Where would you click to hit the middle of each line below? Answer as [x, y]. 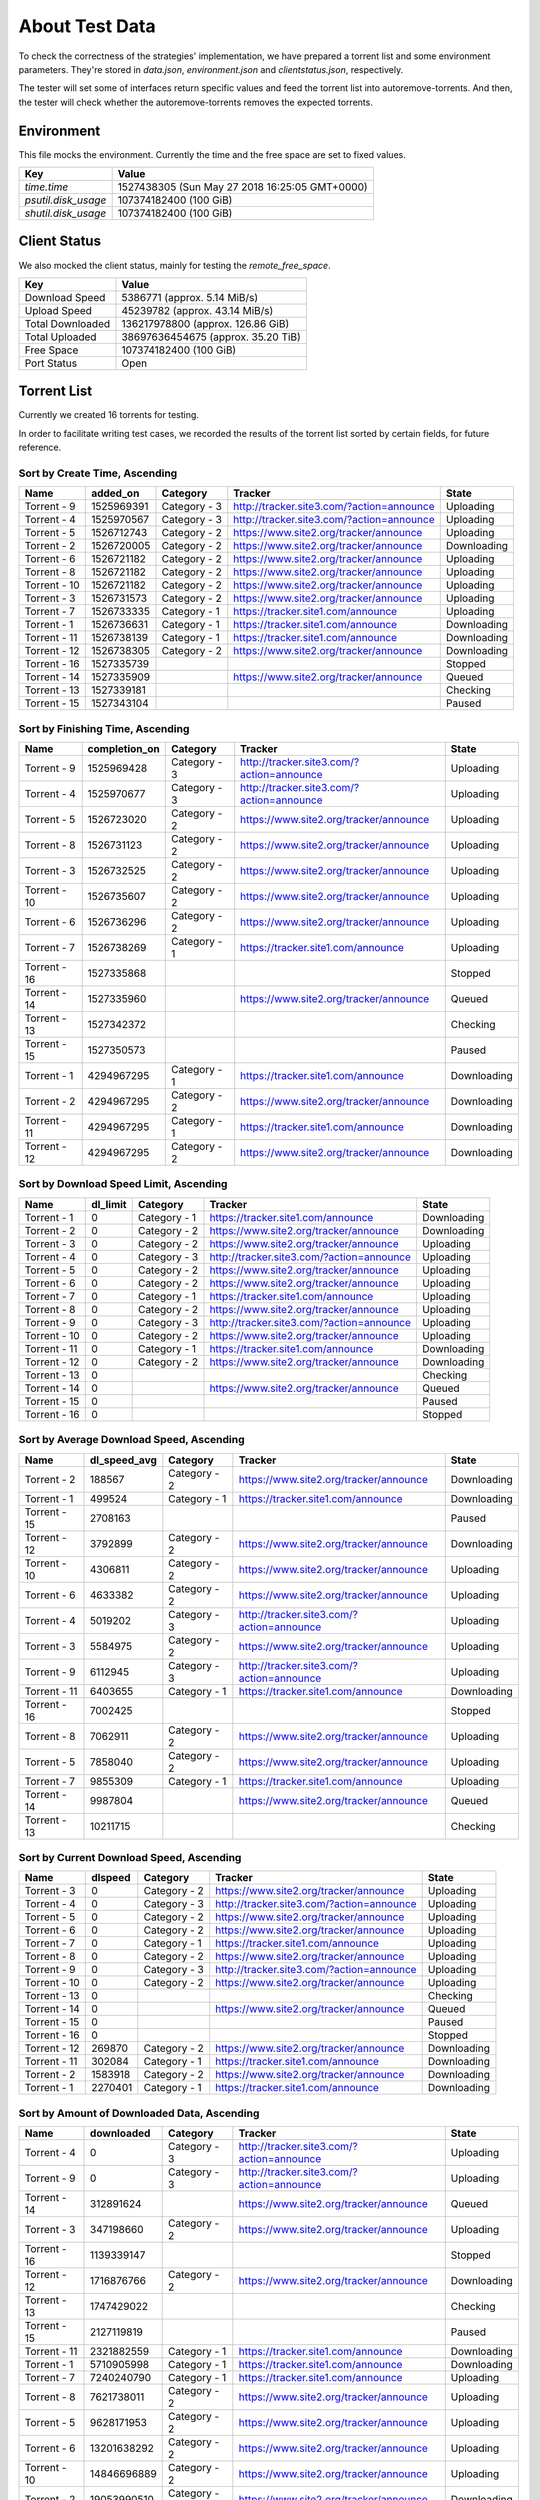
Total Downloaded [67, 323]
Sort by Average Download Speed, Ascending [131, 1440]
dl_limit [109, 1204]
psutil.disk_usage [65, 200]
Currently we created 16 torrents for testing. [109, 415]
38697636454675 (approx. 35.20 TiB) [211, 337]
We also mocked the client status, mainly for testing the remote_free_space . [174, 265]
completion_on [123, 749]
